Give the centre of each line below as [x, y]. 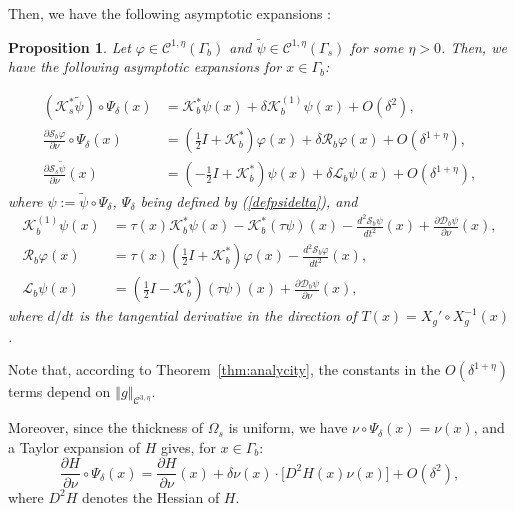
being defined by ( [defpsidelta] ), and [249, 200]
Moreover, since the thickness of [106, 427]
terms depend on [59, 391]
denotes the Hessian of [151, 496]
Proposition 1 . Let [69, 46]
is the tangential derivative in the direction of [218, 315]
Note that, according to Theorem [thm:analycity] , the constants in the [224, 369]
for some [377, 46]
